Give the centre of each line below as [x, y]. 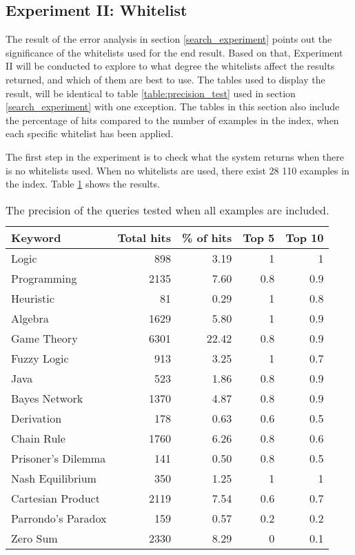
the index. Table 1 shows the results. [83, 184]
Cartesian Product [55, 498]
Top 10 [305, 237]
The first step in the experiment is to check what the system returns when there [175, 156]
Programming [44, 278]
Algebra [30, 318]
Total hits [144, 237]
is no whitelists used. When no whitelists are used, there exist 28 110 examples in [177, 170]
